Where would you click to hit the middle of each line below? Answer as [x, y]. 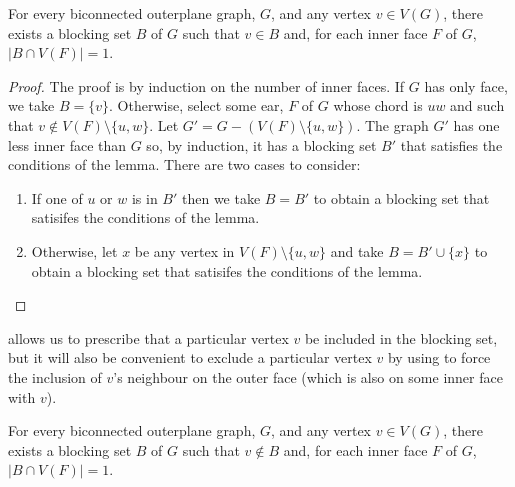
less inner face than [67, 144]
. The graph [392, 124]
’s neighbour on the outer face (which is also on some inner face [308, 376]
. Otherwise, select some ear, [196, 105]
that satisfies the [451, 144]
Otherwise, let [74, 250]
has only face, [466, 85]
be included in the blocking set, [401, 337]
